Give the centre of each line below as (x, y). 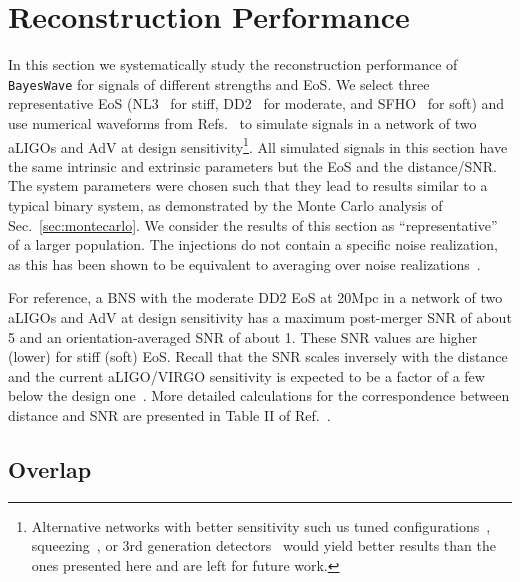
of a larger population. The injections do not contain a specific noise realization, (253, 244)
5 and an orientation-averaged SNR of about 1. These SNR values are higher (243, 336)
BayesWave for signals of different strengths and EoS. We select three (219, 83)
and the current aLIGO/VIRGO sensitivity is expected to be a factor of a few (246, 375)
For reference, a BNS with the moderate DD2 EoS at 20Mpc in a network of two (255, 297)
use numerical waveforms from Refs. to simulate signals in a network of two (242, 122)
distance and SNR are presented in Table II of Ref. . (169, 414)
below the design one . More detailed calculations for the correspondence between (259, 395)
